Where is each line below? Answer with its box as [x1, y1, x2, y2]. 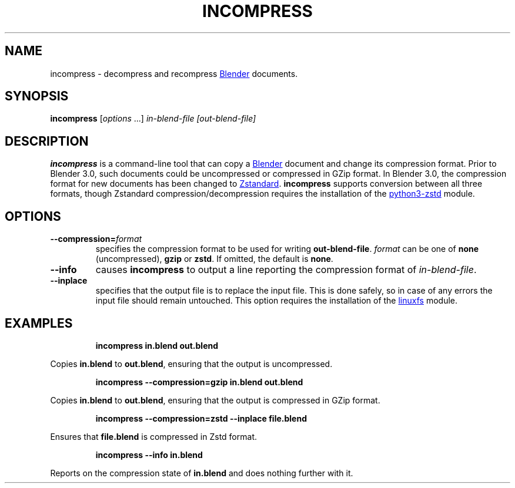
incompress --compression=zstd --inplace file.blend [95, 413, 307, 423]
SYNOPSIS [5, 89, 69, 104]
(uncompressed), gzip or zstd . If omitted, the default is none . [95, 254, 333, 264]
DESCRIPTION [5, 133, 89, 149]
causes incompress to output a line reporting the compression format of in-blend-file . [95, 264, 477, 276]
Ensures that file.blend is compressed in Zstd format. [50, 431, 257, 442]
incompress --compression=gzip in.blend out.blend [95, 376, 303, 387]
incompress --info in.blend [95, 449, 203, 460]
